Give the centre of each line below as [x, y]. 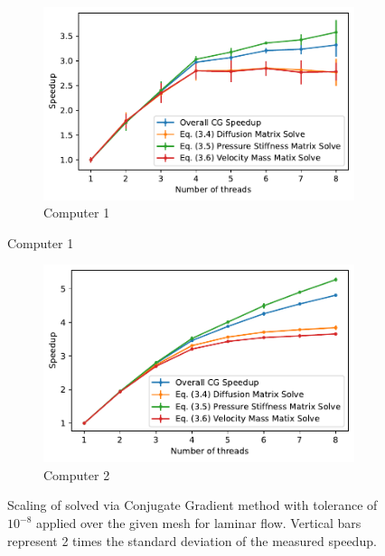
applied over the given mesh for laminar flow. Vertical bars [198, 523]
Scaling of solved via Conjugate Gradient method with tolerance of [192, 505]
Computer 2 [77, 474]
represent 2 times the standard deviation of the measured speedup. [192, 540]
